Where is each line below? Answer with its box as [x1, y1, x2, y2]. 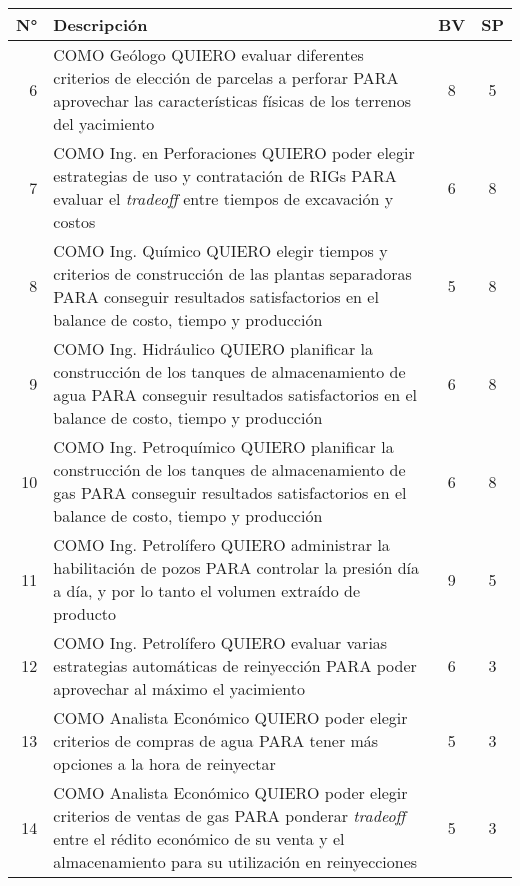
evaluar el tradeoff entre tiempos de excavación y [53, 187, 394, 210]
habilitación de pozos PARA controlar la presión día [53, 556, 419, 579]
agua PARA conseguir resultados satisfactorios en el [53, 383, 418, 406]
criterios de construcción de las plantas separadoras [53, 262, 412, 285]
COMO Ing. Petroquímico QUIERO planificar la [53, 435, 394, 458]
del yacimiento [53, 112, 155, 135]
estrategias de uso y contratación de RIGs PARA [53, 164, 397, 187]
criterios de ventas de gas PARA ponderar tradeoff [53, 804, 406, 827]
